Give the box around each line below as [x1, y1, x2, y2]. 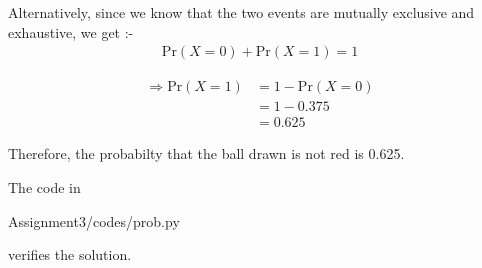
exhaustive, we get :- [8, 21, 134, 42]
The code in [8, 176, 81, 197]
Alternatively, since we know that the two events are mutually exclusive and [8, 2, 475, 22]
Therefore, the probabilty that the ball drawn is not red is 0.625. [8, 143, 405, 164]
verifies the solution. [8, 244, 132, 265]
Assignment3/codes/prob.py [8, 210, 180, 231]
